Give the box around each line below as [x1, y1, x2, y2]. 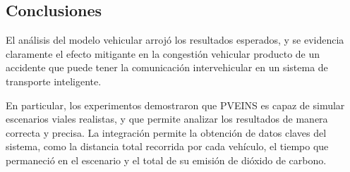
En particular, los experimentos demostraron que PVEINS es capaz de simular [6, 97, 345, 112]
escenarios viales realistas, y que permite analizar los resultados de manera [6, 111, 328, 126]
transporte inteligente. [6, 73, 102, 88]
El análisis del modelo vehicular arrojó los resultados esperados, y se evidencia [6, 32, 344, 47]
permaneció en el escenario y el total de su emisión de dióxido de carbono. [6, 152, 327, 167]
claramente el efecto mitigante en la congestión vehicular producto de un [6, 46, 320, 61]
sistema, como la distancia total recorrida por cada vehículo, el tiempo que [6, 139, 329, 154]
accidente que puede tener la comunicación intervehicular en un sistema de [6, 60, 328, 75]
